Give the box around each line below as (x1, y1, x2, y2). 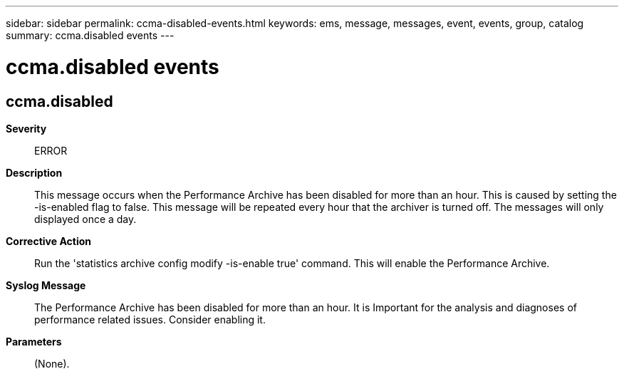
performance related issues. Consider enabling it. (34, 313, 266, 326)
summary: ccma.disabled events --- (6, 29, 175, 41)
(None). (34, 357, 70, 370)
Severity (6, 122, 47, 135)
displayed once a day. (34, 212, 137, 225)
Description (6, 166, 63, 179)
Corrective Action (6, 234, 91, 247)
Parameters (6, 335, 62, 348)
